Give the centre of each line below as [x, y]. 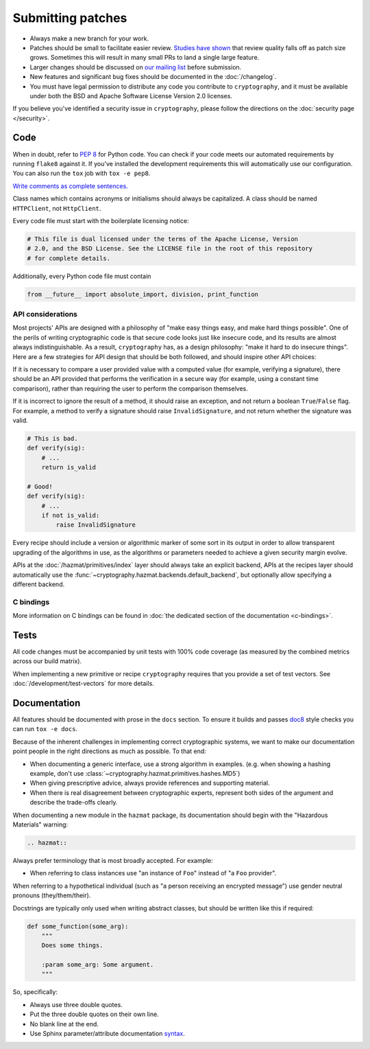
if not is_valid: [71, 516]
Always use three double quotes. [76, 1004]
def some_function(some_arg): [78, 926]
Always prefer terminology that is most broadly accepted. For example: [113, 860]
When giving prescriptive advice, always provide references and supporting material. [150, 783]
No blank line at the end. [64, 1024]
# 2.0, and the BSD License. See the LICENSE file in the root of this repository [170, 249]
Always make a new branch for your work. [89, 38]
